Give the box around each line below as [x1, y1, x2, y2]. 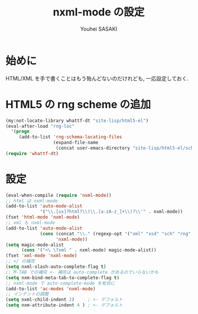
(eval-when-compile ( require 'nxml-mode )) [5, 192, 112, 198]
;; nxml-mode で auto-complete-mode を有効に [5, 280, 115, 286]
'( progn [11, 128, 30, 135]
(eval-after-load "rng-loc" [5, 123, 75, 129]
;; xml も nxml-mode [5, 220, 56, 226]
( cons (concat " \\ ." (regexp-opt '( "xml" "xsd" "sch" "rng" [40, 231, 191, 237]
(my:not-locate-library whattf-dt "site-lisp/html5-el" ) [5, 118, 149, 124]
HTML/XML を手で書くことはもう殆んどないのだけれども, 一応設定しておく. [5, 75, 189, 82]
